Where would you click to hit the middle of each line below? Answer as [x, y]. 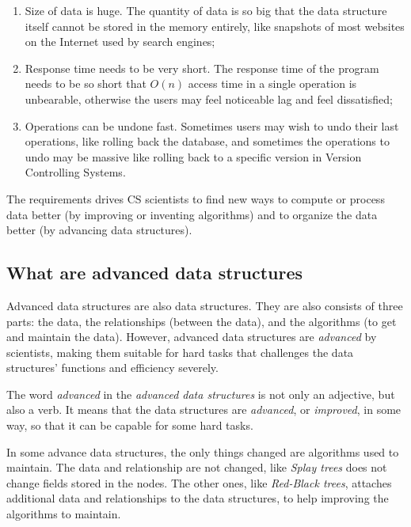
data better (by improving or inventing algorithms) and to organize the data [192, 214]
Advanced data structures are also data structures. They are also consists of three [205, 305]
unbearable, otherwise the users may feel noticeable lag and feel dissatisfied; [209, 99]
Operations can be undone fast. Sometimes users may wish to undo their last [212, 125]
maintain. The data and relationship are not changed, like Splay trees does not [197, 467]
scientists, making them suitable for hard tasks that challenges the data [180, 352]
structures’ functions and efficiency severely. [112, 368]
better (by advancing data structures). [99, 230]
